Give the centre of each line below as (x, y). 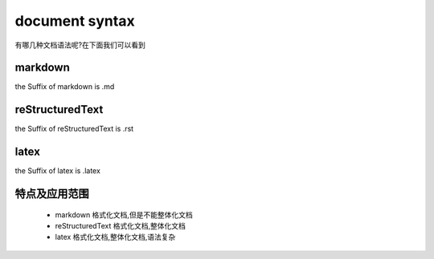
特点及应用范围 (52, 194)
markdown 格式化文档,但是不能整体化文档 (124, 214)
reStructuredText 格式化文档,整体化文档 (121, 226)
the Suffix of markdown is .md (65, 87)
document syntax (75, 21)
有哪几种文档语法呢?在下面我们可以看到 (80, 45)
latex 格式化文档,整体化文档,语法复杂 (115, 237)
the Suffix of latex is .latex (57, 171)
